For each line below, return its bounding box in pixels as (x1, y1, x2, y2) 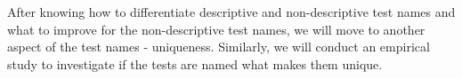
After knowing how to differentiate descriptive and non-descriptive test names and (7, 3, 456, 20)
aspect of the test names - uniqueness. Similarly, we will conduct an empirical (7, 37, 430, 56)
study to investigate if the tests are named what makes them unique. (7, 54, 383, 73)
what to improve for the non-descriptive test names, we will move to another (7, 20, 426, 38)
